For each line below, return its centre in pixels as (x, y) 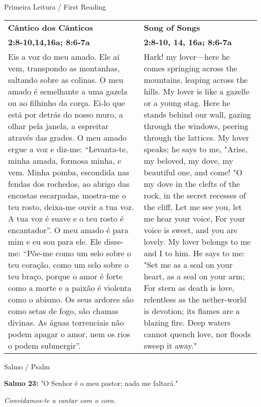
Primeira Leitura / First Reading (55, 7)
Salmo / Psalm (27, 366)
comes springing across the (190, 68)
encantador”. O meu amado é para (68, 230)
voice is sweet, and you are (190, 230)
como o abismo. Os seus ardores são (71, 299)
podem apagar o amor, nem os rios (69, 334)
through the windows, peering (196, 126)
